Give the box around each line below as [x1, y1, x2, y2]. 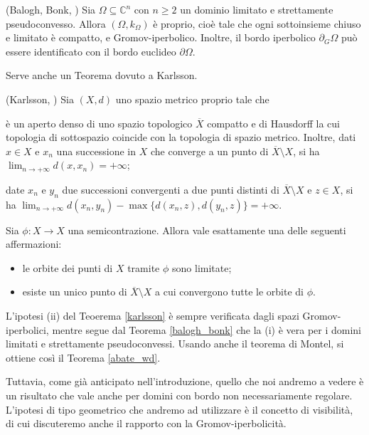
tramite [127, 260, 160, 275]
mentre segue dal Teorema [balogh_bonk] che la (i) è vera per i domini [52, 322, 362, 337]
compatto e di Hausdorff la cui [207, 115, 341, 130]
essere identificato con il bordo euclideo [6, 43, 176, 58]
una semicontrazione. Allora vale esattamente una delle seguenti [68, 222, 346, 237]
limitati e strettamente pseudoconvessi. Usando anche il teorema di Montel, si [6, 336, 344, 351]
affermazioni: [6, 236, 62, 251]
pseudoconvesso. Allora [6, 16, 106, 31]
